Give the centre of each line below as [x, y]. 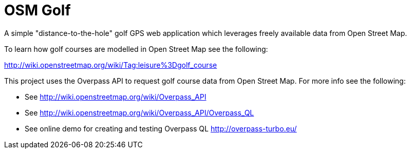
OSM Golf [38, 10]
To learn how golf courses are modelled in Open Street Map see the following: [136, 49]
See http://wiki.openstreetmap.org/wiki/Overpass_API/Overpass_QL [139, 112]
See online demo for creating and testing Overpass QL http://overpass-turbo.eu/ [161, 128]
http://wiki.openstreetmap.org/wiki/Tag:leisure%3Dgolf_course [111, 65]
